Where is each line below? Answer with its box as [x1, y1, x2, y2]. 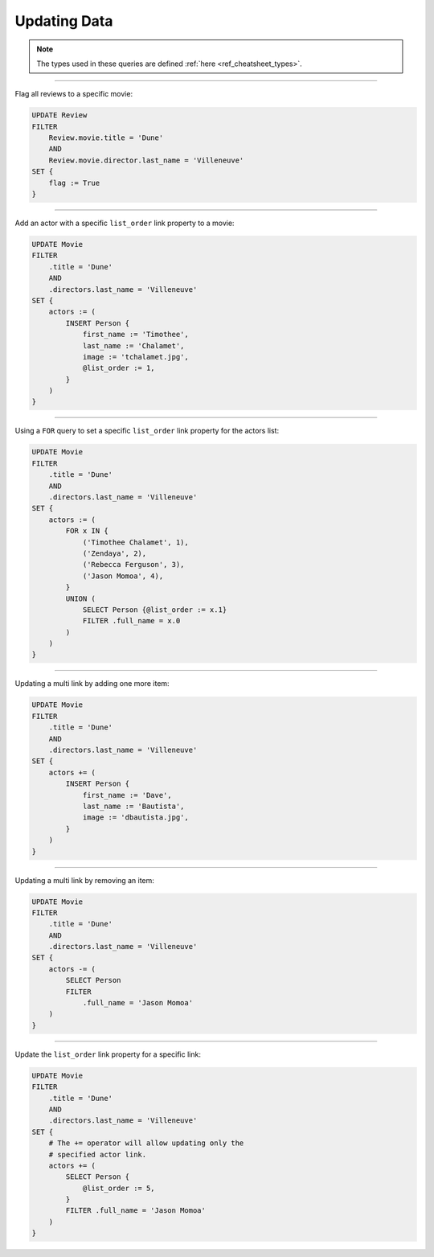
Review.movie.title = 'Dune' [48, 134, 164, 142]
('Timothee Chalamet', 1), [82, 537, 189, 547]
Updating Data [14, 12, 113, 30]
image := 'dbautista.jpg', [82, 813, 189, 822]
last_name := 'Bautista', [82, 801, 185, 811]
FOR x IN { [65, 527, 108, 536]
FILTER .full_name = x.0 [82, 616, 181, 626]
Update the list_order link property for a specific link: [14, 1050, 201, 1059]
